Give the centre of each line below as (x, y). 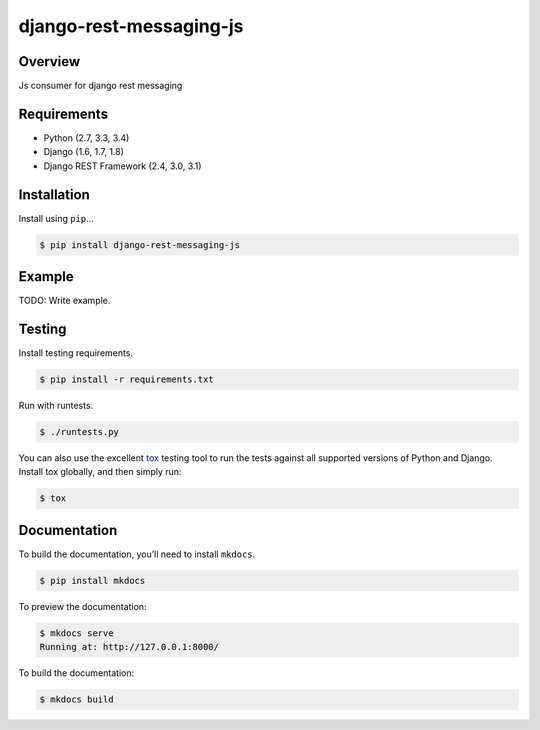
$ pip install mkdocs (92, 580)
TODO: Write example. (64, 301)
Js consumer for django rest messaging (100, 86)
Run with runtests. (56, 406)
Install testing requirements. (76, 353)
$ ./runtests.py (79, 431)
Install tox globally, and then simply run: (100, 472)
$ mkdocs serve (76, 633)
